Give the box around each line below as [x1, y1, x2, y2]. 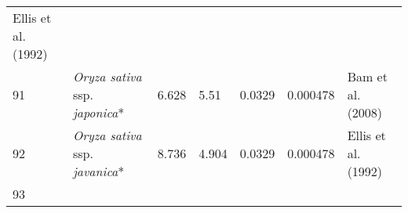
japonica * [72, 103, 125, 121]
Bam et [347, 67, 388, 85]
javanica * [72, 162, 125, 180]
